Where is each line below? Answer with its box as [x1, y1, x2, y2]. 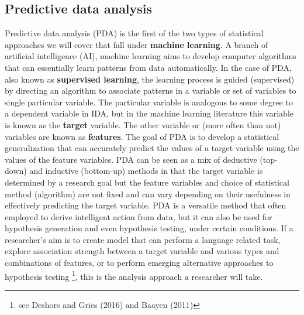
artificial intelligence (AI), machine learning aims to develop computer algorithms [5, 50, 296, 62]
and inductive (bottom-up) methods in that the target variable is [29, 165, 263, 177]
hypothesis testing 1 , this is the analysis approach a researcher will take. [5, 268, 263, 282]
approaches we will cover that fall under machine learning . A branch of [5, 38, 268, 50]
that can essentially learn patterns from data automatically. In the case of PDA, [5, 61, 292, 73]
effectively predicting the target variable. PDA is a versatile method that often [5, 199, 286, 211]
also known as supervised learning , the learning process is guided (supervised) [5, 73, 295, 85]
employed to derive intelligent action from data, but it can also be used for [5, 210, 272, 222]
